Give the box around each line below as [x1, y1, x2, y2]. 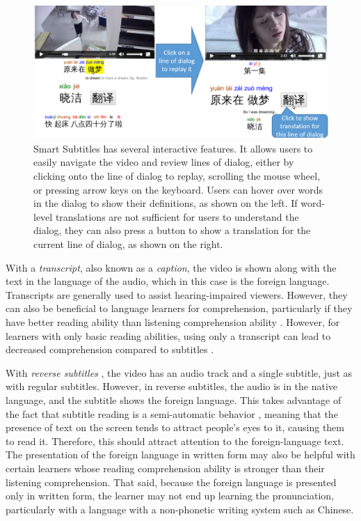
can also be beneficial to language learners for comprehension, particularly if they [6, 301, 353, 316]
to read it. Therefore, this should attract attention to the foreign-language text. [6, 433, 344, 448]
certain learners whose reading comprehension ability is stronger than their [6, 460, 325, 475]
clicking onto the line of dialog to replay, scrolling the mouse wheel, [33, 169, 321, 183]
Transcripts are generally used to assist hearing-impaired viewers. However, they [6, 287, 348, 302]
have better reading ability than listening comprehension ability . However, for [6, 315, 340, 329]
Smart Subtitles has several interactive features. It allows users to [33, 141, 313, 155]
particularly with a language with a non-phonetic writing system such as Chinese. [6, 501, 354, 516]
